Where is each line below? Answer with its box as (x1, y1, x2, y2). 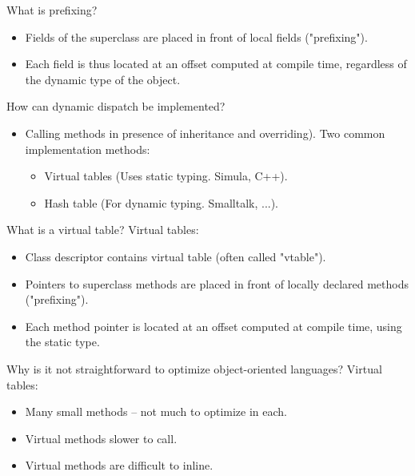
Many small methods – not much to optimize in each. (25, 403, 287, 420)
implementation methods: (25, 140, 150, 157)
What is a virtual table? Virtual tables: (6, 221, 199, 238)
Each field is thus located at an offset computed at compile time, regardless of (25, 55, 407, 72)
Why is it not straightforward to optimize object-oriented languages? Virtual (6, 360, 382, 377)
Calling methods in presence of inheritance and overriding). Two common (25, 124, 385, 141)
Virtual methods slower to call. (25, 430, 178, 446)
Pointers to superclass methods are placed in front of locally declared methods (25, 275, 409, 292)
